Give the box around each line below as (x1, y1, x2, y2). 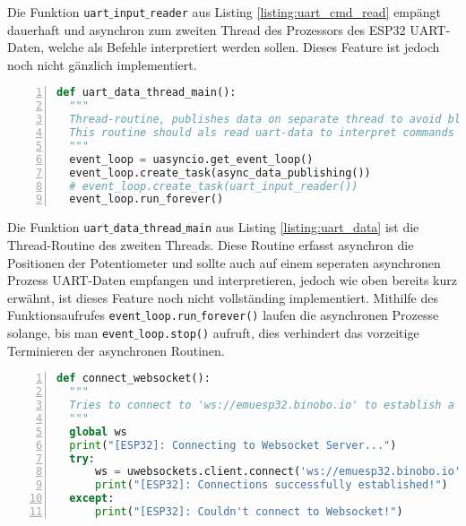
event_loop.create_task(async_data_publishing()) (69, 166, 371, 179)
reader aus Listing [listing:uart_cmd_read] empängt (149, 3, 442, 21)
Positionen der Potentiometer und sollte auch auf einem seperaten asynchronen (7, 253, 441, 272)
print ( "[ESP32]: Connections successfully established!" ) (94, 479, 448, 492)
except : (69, 492, 115, 505)
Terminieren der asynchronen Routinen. (7, 341, 225, 359)
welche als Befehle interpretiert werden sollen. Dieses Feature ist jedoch (47, 38, 440, 56)
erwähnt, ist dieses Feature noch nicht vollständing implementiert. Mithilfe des (7, 288, 438, 306)
